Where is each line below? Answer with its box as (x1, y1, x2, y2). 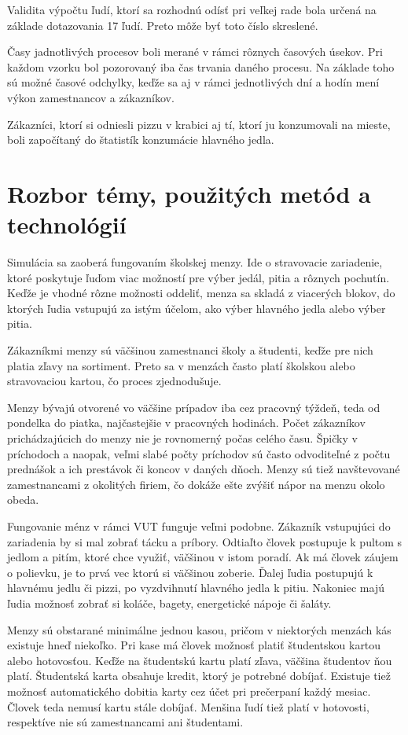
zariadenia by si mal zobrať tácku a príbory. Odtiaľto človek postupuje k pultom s (7, 533, 402, 549)
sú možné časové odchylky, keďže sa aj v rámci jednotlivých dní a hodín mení (7, 74, 380, 90)
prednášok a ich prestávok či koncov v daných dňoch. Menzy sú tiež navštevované (7, 461, 400, 477)
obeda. (7, 491, 39, 508)
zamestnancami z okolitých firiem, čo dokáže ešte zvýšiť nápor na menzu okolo (7, 476, 385, 492)
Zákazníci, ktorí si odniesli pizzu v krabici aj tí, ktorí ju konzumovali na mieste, (7, 116, 391, 132)
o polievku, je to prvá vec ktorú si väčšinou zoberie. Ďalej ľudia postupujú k (7, 564, 373, 580)
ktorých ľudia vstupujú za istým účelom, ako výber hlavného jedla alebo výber (7, 300, 386, 316)
